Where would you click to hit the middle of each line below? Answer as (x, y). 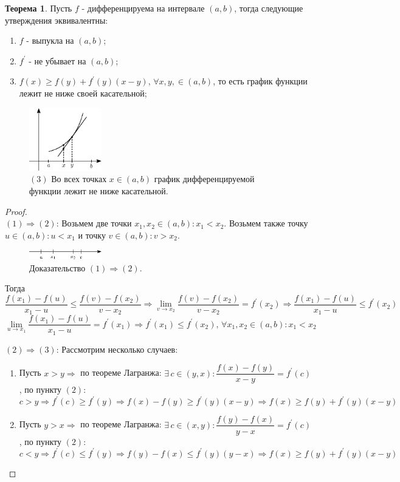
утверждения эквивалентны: (57, 20)
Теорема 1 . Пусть (39, 8)
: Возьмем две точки (94, 223)
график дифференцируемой (204, 179)
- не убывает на (57, 60)
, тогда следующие (269, 8)
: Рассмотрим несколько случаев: (117, 349)
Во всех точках (79, 179)
